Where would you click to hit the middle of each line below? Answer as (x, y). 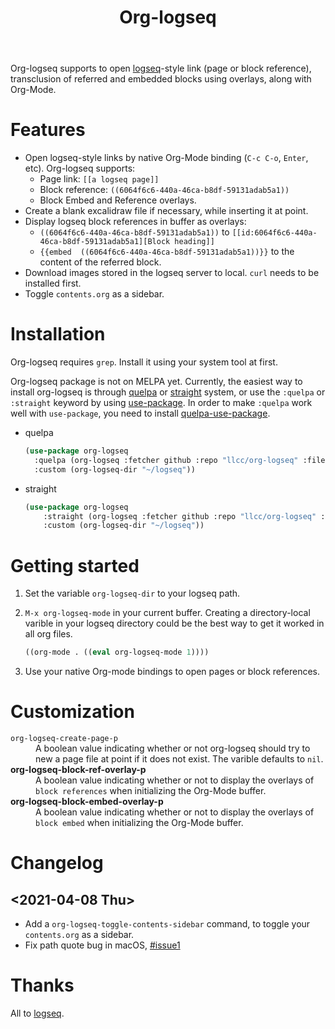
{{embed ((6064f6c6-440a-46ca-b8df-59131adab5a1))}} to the (167, 252)
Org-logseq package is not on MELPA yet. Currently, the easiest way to (156, 382)
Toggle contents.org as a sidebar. (94, 294)
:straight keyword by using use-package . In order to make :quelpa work (161, 403)
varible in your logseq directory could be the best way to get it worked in (174, 623)
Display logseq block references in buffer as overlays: (135, 222)
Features (48, 130)
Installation (58, 334)
